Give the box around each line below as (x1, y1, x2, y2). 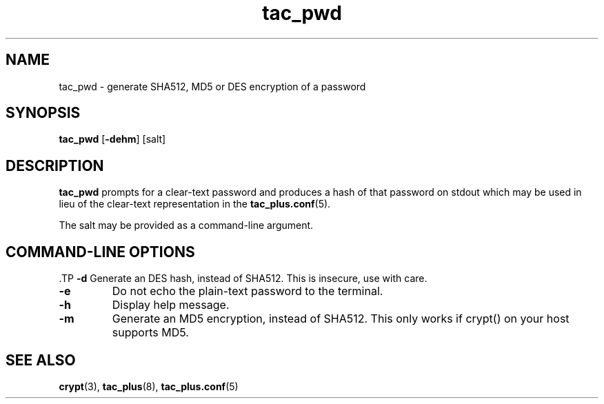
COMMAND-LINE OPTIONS (6, 243, 195, 261)
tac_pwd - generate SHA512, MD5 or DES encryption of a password (59, 80, 366, 92)
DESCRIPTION (6, 156, 104, 174)
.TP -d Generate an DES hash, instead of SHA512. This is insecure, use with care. (59, 272, 427, 285)
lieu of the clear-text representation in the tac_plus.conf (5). (59, 198, 331, 210)
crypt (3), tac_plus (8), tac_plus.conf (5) (59, 380, 239, 392)
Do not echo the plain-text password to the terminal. (112, 284, 383, 299)
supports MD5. (112, 325, 189, 340)
